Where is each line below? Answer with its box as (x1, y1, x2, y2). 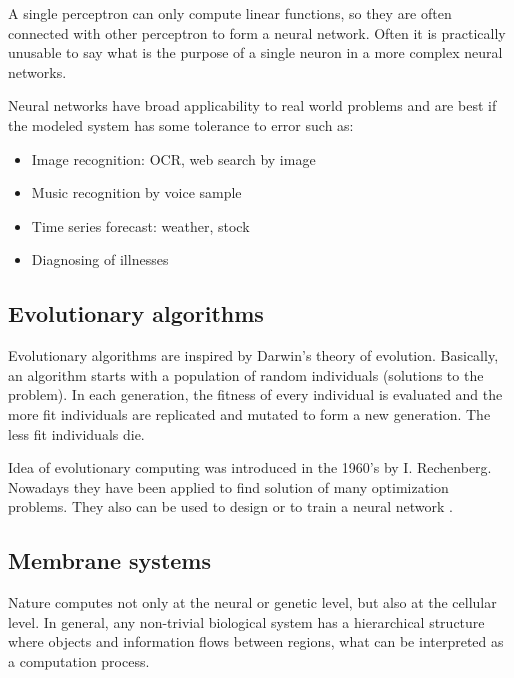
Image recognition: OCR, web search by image (31, 148, 316, 169)
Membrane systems (8, 545, 212, 576)
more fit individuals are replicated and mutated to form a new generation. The (8, 403, 491, 424)
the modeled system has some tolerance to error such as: (8, 114, 354, 135)
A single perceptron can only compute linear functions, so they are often (8, 3, 452, 23)
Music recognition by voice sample (31, 182, 242, 203)
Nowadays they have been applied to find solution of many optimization (8, 476, 449, 497)
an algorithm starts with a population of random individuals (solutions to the (8, 364, 484, 385)
